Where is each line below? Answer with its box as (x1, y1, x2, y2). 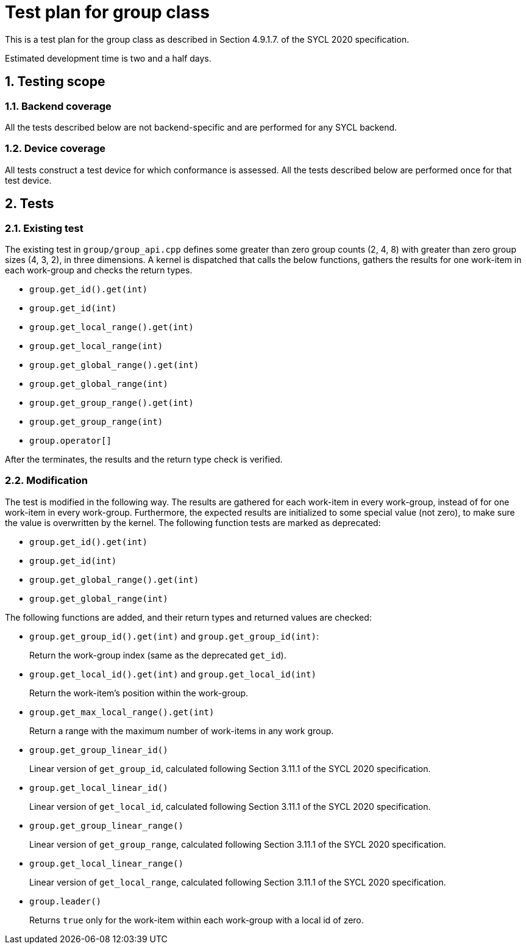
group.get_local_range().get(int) (29, 322, 194, 332)
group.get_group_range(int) (29, 416, 163, 427)
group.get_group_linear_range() (29, 820, 183, 831)
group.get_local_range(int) (29, 341, 163, 351)
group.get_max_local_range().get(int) (29, 707, 215, 717)
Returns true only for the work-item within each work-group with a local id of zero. (29, 914, 364, 925)
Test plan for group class (5, 2, 210, 23)
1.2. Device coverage (5, 142, 106, 155)
